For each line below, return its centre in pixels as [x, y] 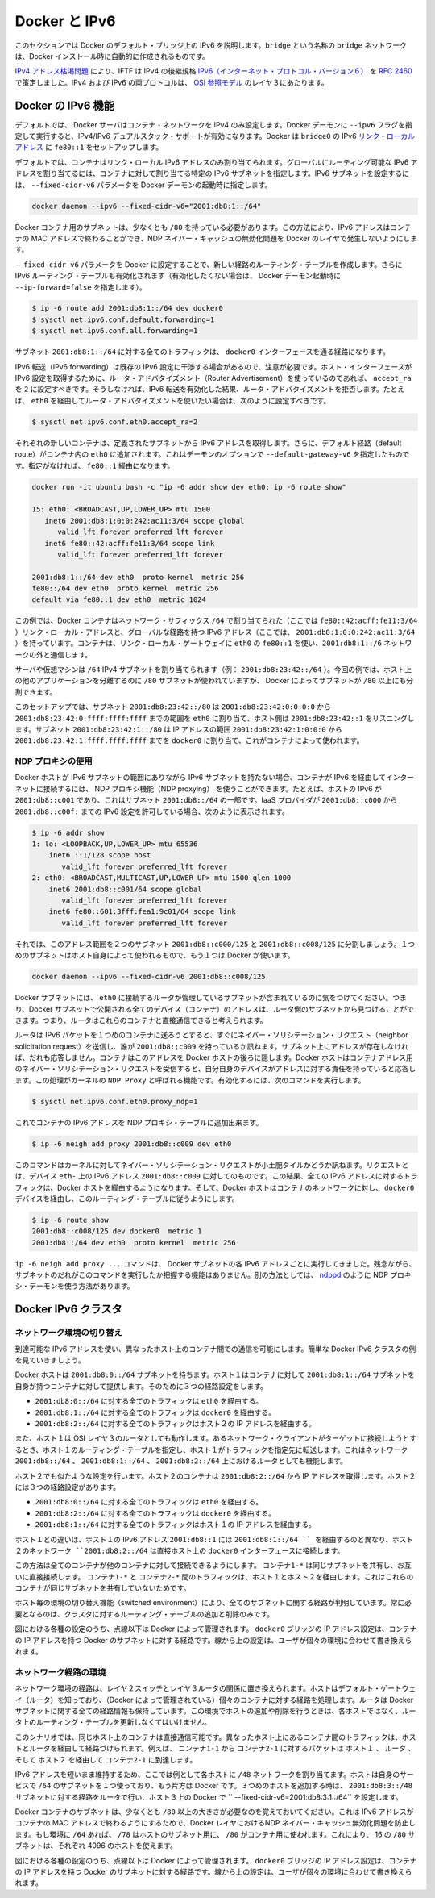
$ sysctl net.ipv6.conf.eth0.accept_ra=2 [115, 422]
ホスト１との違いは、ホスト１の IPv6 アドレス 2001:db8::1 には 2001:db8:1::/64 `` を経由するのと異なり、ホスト [214, 1539]
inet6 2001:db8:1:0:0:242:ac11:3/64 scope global [145, 521]
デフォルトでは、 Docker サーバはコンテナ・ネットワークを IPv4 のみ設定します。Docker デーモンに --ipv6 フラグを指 [213, 124]
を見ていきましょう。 [50, 1360]
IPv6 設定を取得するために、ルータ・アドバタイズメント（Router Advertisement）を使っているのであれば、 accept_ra [213, 378]
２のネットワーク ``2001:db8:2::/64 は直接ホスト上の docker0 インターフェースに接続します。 [180, 1550]
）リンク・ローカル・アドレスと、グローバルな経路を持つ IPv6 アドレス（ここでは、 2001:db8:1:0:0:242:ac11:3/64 [215, 632]
